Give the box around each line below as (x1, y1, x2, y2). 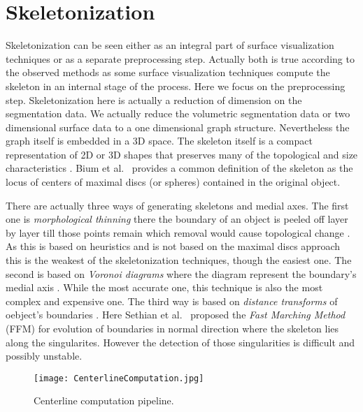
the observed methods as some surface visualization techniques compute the (6, 65, 330, 80)
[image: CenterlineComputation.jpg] (34, 373, 204, 383)
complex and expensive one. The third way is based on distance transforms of (6, 293, 338, 308)
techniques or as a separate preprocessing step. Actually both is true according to (6, 51, 355, 66)
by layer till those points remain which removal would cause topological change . (6, 225, 350, 240)
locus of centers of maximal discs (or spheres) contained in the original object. (6, 175, 341, 189)
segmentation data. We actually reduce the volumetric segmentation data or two (6, 106, 350, 121)
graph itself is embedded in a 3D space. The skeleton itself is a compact (6, 133, 313, 148)
